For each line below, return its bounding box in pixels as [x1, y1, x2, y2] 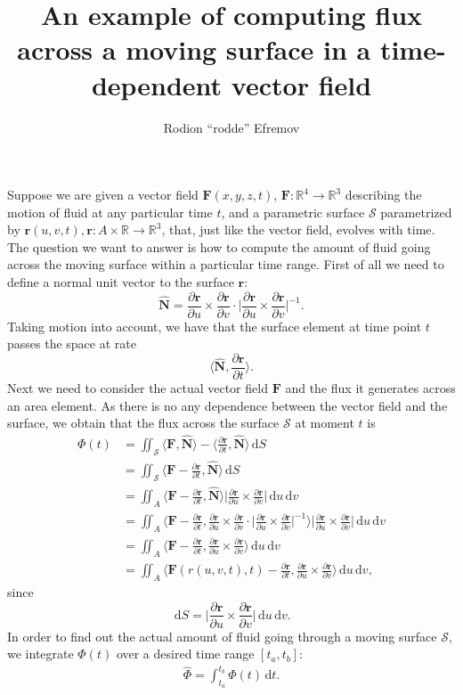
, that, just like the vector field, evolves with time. [161, 220, 435, 239]
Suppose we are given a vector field [7, 185, 199, 204]
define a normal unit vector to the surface [7, 273, 234, 291]
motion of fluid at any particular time [7, 202, 213, 221]
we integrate [7, 644, 74, 663]
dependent [91, 66, 223, 102]
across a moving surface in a [17, 31, 371, 68]
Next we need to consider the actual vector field [7, 378, 268, 397]
